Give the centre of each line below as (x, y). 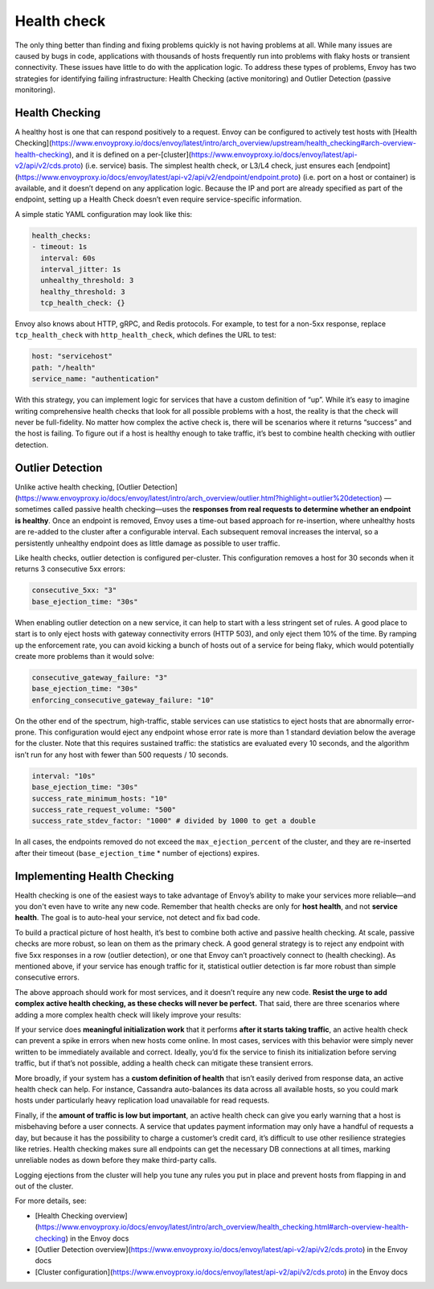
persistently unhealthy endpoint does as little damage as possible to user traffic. (147, 543)
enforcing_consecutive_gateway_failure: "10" (123, 700)
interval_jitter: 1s (81, 269)
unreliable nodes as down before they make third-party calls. (116, 1160)
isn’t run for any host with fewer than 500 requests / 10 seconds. (122, 755)
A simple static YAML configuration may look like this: (104, 214)
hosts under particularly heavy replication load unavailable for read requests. (142, 1100)
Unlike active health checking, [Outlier (78, 487)
